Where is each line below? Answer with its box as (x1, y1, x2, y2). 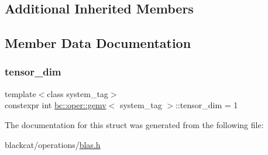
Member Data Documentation (5, 34, 191, 52)
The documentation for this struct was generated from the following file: (5, 118, 264, 130)
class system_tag (47, 87, 108, 99)
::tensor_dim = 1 (175, 99, 238, 111)
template (5, 87, 36, 99)
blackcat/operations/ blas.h (5, 138, 101, 150)
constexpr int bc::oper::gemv (5, 99, 106, 111)
